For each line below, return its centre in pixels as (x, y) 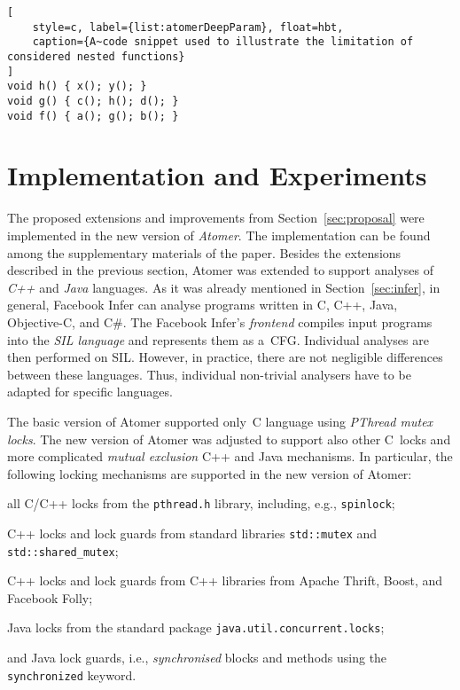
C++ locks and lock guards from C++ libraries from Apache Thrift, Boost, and (225, 580)
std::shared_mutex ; (63, 550)
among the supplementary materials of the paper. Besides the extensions (204, 252)
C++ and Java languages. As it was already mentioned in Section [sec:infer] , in (224, 287)
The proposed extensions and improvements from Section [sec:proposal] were (216, 218)
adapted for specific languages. (90, 392)
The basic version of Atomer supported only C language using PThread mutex (220, 421)
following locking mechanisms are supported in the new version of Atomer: (210, 473)
